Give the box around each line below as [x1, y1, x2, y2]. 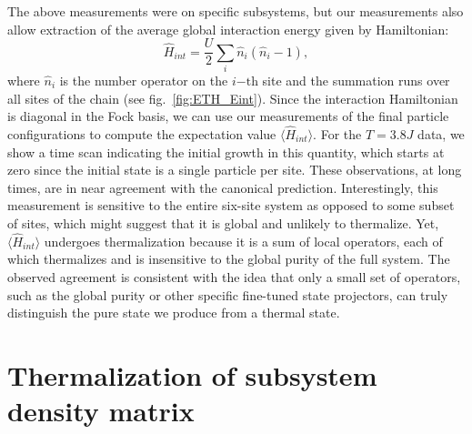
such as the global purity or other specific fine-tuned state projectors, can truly [7, 285, 448, 304]
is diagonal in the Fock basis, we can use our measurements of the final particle [7, 106, 449, 126]
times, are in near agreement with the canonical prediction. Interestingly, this [7, 177, 438, 197]
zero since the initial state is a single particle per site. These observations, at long [7, 160, 462, 179]
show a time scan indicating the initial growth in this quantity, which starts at [7, 142, 445, 161]
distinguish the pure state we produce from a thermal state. [7, 303, 340, 322]
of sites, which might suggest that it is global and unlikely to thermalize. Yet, [7, 213, 439, 232]
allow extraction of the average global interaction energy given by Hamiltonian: [7, 19, 449, 38]
